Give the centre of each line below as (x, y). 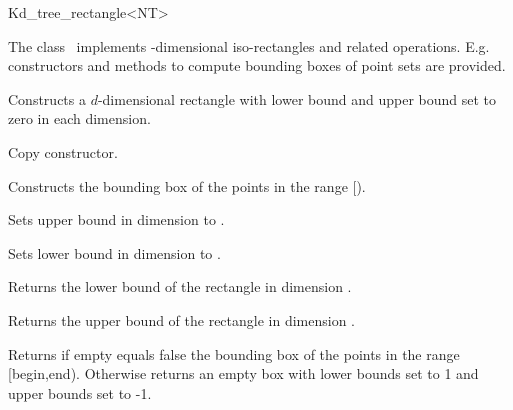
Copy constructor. (63, 151)
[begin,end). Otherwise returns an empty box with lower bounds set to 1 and (243, 373)
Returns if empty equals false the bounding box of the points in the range (234, 353)
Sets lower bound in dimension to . (114, 252)
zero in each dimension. (79, 118)
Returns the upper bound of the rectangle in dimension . (182, 319)
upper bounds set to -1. (80, 392)
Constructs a (47, 98)
